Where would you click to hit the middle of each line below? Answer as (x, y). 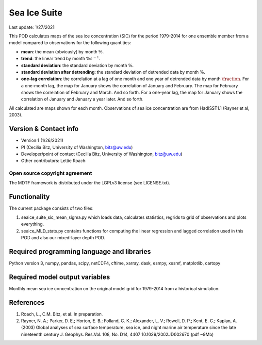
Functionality (29, 197)
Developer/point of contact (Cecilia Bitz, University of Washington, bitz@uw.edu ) (102, 154)
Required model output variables (59, 277)
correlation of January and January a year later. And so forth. (82, 99)
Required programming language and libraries (80, 252)
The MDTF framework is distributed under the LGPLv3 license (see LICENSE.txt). (90, 183)
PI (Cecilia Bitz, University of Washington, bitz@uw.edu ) (77, 147)
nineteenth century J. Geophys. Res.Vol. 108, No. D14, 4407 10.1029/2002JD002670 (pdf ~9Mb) (117, 334)
